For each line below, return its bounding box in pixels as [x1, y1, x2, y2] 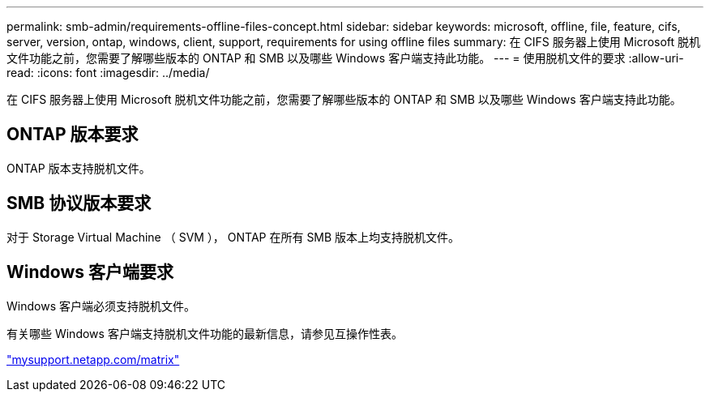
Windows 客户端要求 [6, 262, 173, 283]
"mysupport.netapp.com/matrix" [6, 352, 180, 366]
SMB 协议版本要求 [6, 193, 152, 214]
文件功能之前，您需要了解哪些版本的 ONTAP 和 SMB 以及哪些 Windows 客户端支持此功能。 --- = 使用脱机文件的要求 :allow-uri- [6, 51, 684, 65]
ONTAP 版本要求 [6, 124, 139, 145]
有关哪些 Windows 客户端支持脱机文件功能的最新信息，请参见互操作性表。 [6, 326, 403, 340]
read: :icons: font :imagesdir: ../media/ [6, 66, 210, 79]
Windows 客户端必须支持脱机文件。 [6, 298, 195, 313]
